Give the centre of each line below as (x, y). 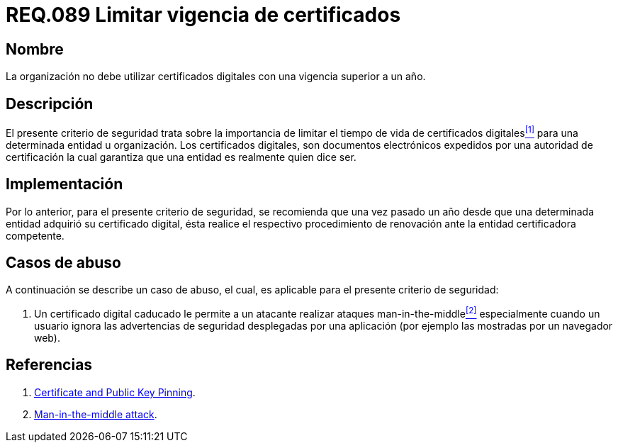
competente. (35, 235)
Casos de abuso (63, 262)
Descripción (50, 103)
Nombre (35, 49)
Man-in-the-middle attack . (96, 414)
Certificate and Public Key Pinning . (115, 392)
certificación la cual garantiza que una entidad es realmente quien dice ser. (181, 157)
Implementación (64, 184)
